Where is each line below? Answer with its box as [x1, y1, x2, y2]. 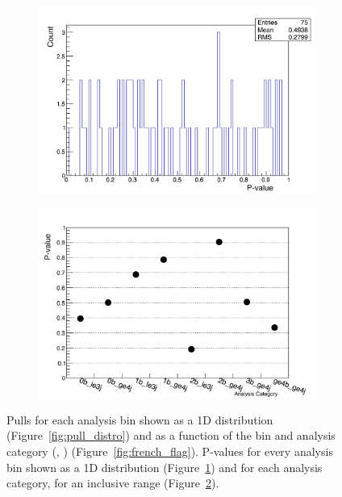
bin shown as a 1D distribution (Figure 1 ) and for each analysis [6, 458, 323, 475]
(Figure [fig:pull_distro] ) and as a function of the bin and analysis [6, 427, 336, 444]
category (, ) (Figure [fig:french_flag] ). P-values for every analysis [6, 442, 333, 459]
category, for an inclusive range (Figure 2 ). [6, 474, 219, 491]
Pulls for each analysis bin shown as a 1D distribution [6, 411, 273, 428]
